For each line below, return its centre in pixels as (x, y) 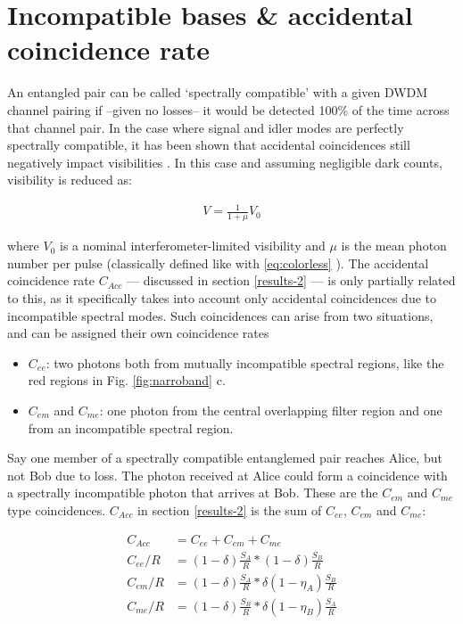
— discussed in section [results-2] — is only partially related (291, 280)
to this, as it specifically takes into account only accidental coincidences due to (222, 298)
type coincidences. (57, 509)
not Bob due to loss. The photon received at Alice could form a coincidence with (227, 475)
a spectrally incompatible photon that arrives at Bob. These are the (193, 493)
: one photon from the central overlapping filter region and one (271, 410)
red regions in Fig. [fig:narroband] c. (127, 380)
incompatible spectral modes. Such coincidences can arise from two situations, (220, 315)
